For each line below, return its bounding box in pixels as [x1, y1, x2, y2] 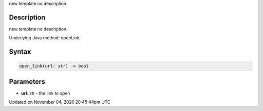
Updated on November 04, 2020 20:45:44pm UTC [9, 99, 111, 105]
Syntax [9, 48, 31, 56]
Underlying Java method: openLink [9, 35, 80, 41]
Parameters [9, 78, 45, 86]
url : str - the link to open [21, 90, 70, 96]
